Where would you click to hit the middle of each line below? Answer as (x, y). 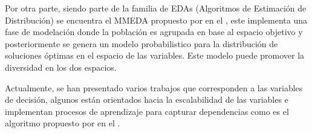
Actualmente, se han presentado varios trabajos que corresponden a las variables (154, 87)
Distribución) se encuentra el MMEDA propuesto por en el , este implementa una (156, 20)
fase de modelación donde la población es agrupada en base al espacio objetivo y (154, 32)
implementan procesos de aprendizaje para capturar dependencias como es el (147, 111)
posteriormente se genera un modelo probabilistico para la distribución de (141, 43)
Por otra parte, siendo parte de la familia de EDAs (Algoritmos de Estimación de (156, 8)
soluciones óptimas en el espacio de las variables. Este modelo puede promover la (155, 55)
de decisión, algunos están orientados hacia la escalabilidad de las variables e (147, 99)
